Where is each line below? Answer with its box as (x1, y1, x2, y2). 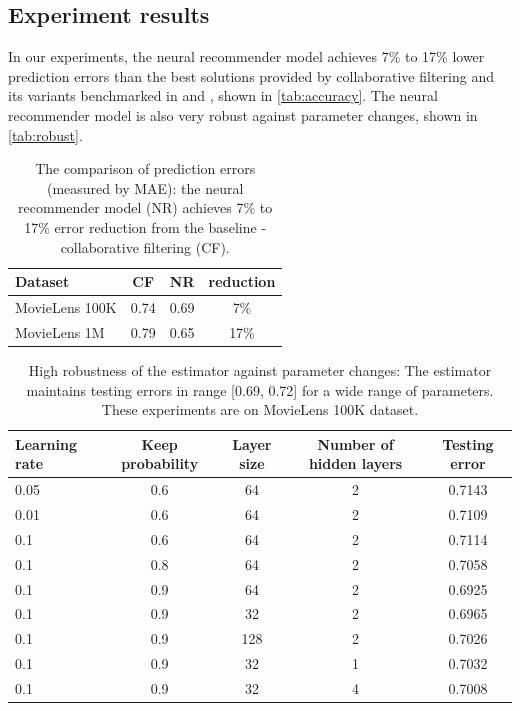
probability (121, 453, 199, 474)
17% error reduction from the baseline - (24, 216, 267, 237)
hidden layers (308, 453, 403, 474)
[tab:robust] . (8, 124, 83, 145)
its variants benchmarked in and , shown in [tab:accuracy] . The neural (8, 85, 438, 106)
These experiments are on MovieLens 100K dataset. (101, 399, 419, 420)
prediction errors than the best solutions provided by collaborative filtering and (8, 65, 494, 86)
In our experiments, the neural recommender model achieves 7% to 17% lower (8, 46, 485, 67)
